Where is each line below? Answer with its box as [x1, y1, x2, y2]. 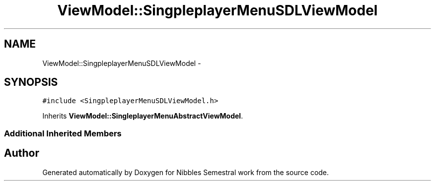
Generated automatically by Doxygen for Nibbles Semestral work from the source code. [42, 168, 329, 177]
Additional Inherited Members [4, 128, 122, 138]
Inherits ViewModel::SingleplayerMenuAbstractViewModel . [42, 112, 243, 121]
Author [4, 147, 39, 160]
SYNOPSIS [4, 76, 58, 89]
